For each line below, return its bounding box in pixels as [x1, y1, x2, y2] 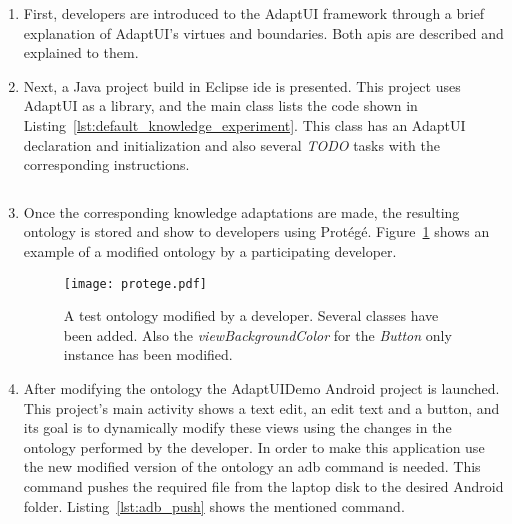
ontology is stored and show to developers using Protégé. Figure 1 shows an [23, 221, 490, 242]
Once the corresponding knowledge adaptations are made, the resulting [23, 201, 460, 222]
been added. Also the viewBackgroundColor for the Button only [63, 324, 452, 345]
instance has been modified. [63, 344, 233, 365]
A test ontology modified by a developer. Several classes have [63, 305, 439, 326]
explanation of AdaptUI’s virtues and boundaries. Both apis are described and [23, 22, 504, 43]
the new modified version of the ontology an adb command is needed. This [23, 456, 481, 477]
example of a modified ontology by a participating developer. [23, 240, 397, 261]
